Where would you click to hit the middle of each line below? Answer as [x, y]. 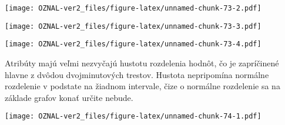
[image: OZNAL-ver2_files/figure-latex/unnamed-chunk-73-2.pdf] [133, 8]
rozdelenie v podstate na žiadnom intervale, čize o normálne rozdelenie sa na [142, 86]
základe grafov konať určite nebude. [69, 97]
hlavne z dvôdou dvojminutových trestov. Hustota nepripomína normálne [137, 74]
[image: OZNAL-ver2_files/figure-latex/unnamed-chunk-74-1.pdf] [133, 116]
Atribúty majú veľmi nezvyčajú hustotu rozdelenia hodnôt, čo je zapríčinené [142, 62]
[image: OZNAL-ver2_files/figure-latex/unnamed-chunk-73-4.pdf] [133, 44]
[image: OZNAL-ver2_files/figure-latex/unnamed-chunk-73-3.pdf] [133, 26]
